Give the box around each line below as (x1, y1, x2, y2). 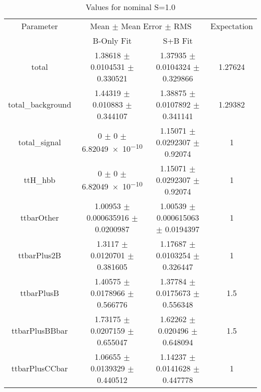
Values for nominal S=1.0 (85, 1, 176, 13)
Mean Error (121, 20, 163, 32)
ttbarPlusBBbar (11, 325, 68, 336)
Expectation (210, 20, 253, 32)
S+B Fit (163, 35, 193, 46)
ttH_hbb (24, 174, 56, 185)
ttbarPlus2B (18, 249, 61, 261)
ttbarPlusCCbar (11, 362, 68, 374)
